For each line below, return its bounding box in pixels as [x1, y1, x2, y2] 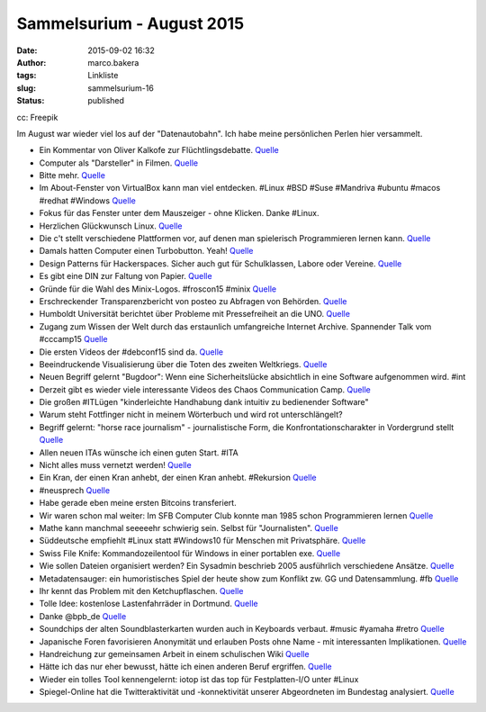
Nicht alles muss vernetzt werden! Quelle [39, 460, 193, 471]
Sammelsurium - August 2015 [16, 14, 245, 33]
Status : [16, 95, 45, 106]
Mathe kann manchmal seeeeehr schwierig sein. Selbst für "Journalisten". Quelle [39, 523, 339, 533]
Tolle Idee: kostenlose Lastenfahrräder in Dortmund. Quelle [39, 599, 258, 609]
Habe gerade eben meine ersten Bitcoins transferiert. [39, 498, 238, 509]
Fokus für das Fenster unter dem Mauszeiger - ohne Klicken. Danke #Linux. [39, 208, 319, 219]
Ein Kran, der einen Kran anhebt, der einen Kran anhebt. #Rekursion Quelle [39, 473, 317, 483]
